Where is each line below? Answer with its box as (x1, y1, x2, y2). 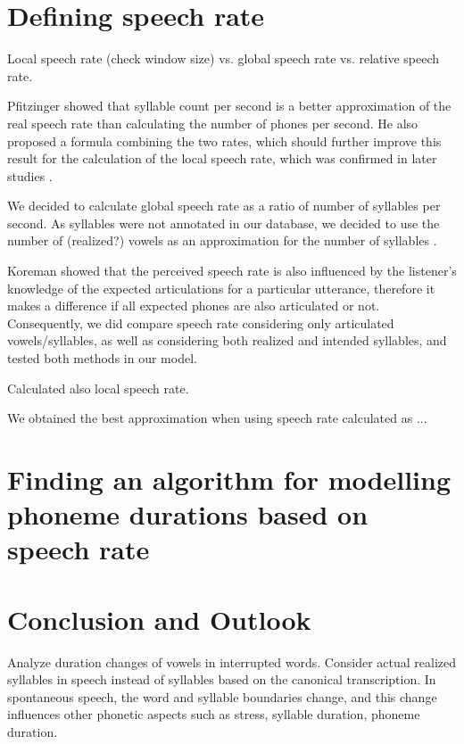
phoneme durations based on (7, 496, 369, 533)
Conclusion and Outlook (7, 600, 311, 637)
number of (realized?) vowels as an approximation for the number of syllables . (7, 231, 437, 250)
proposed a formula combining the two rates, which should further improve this (7, 131, 442, 150)
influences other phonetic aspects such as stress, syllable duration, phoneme (7, 705, 420, 723)
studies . (7, 166, 53, 185)
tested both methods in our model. (7, 349, 197, 368)
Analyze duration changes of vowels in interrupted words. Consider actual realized (7, 652, 456, 671)
